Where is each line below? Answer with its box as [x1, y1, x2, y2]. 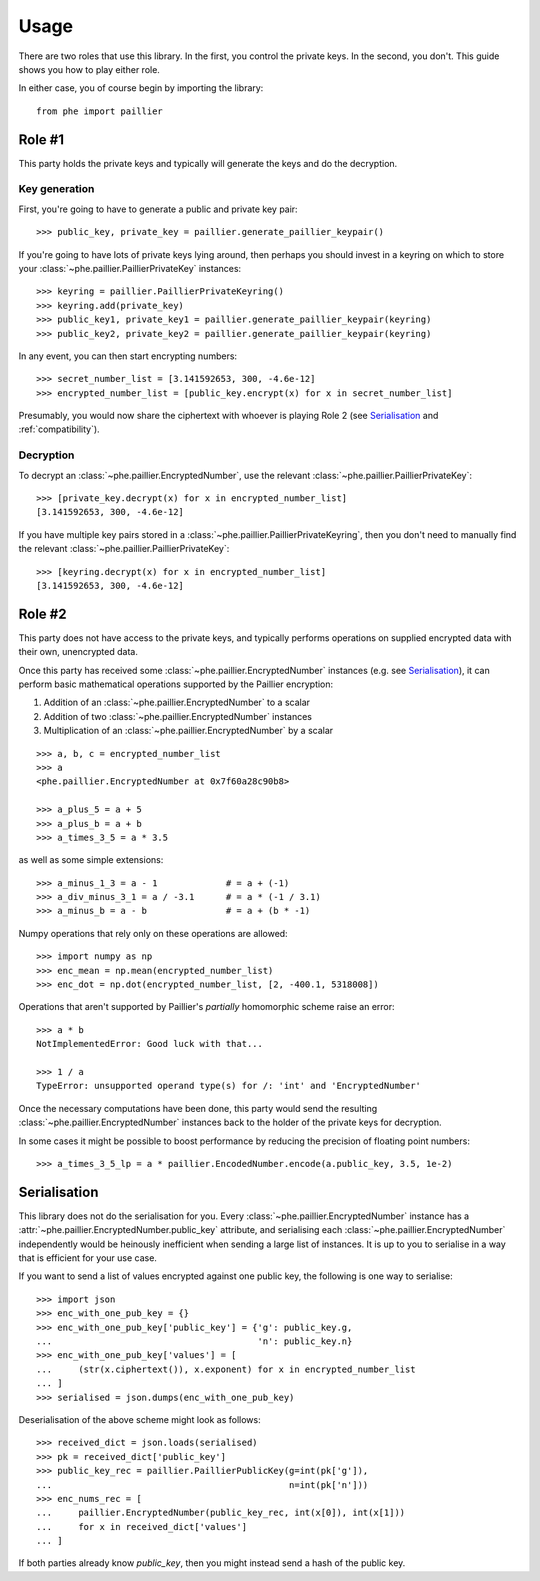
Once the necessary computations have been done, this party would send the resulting [18, 1102, 378, 1114]
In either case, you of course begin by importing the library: [18, 82, 264, 94]
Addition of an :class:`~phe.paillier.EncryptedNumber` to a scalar [43, 696, 310, 709]
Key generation [18, 182, 95, 196]
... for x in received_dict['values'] [36, 1521, 248, 1532]
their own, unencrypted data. [18, 646, 139, 658]
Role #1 [18, 131, 65, 148]
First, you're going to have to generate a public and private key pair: [18, 203, 299, 215]
